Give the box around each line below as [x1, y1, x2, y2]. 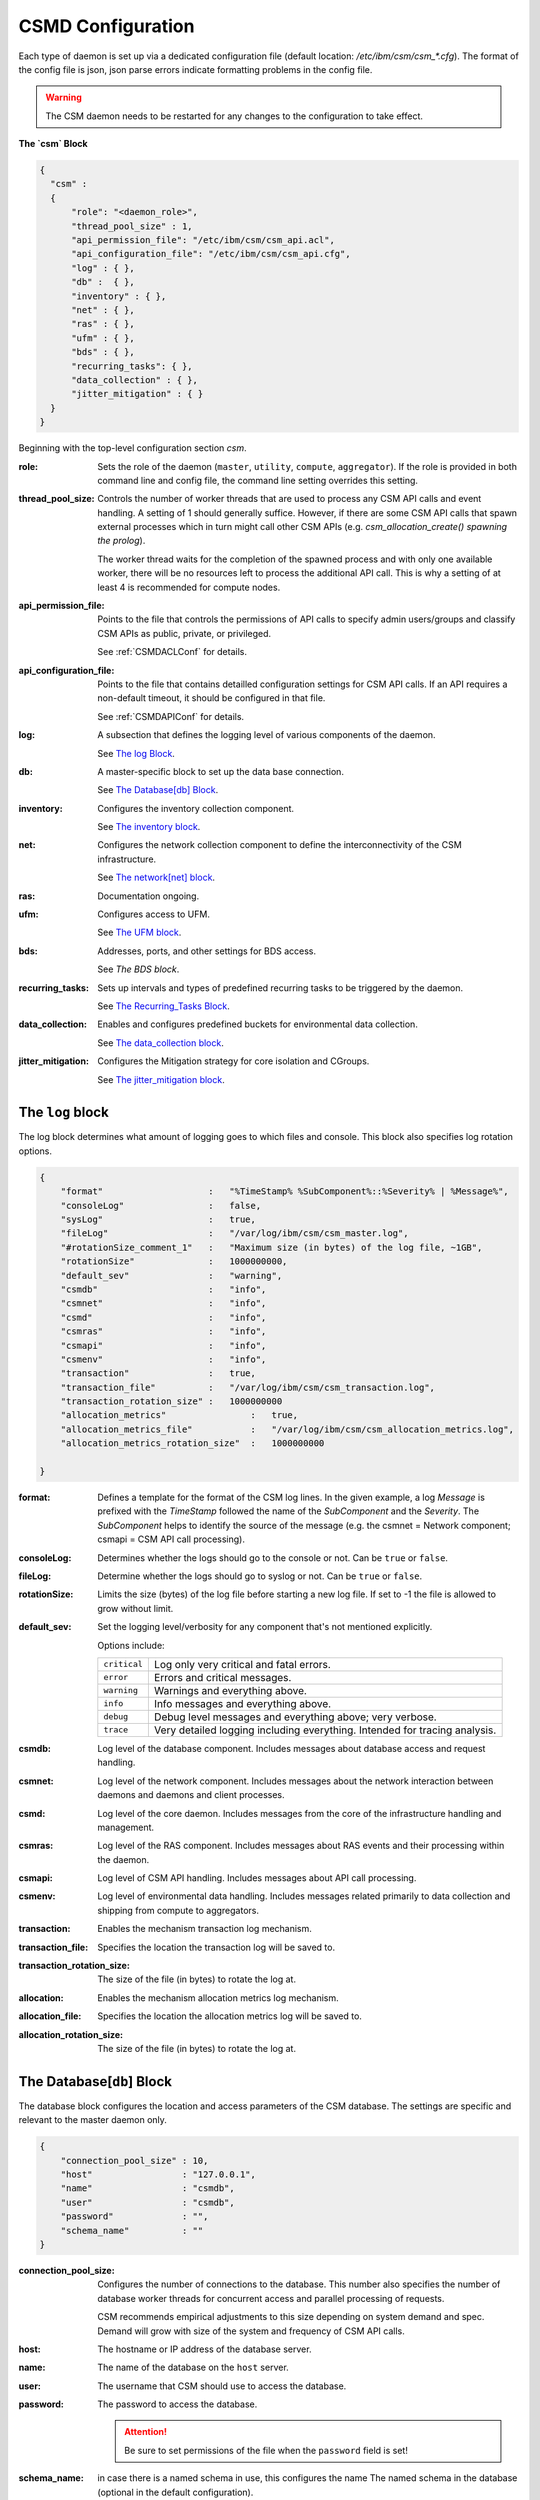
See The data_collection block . [97, 1036, 224, 1049]
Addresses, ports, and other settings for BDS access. [97, 945, 317, 957]
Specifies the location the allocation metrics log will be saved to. [97, 2010, 362, 2022]
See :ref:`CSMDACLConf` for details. [97, 646, 247, 658]
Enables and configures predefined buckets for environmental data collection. [97, 1018, 419, 1030]
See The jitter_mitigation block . [97, 1073, 225, 1085]
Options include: [97, 1639, 165, 1651]
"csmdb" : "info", [60, 1283, 267, 1295]
